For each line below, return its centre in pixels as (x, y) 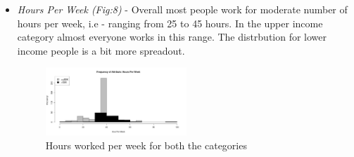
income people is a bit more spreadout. (101, 50)
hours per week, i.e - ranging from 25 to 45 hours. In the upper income (170, 23)
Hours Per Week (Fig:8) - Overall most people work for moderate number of (182, 9)
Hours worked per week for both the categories (146, 145)
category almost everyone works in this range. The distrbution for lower (172, 37)
